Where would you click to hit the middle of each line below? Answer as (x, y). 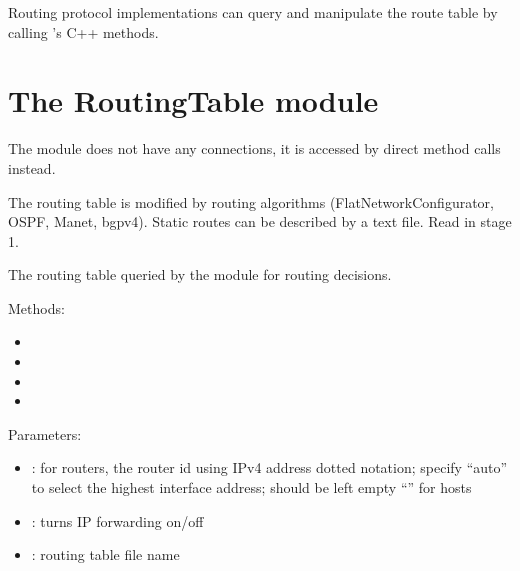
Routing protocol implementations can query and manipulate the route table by (253, 12)
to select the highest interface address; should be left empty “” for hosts (251, 487)
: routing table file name (105, 554)
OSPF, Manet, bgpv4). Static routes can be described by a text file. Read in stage (260, 221)
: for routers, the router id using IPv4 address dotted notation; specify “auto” (269, 467)
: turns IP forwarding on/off (117, 520)
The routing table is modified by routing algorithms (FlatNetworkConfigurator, (251, 201)
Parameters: (45, 433)
